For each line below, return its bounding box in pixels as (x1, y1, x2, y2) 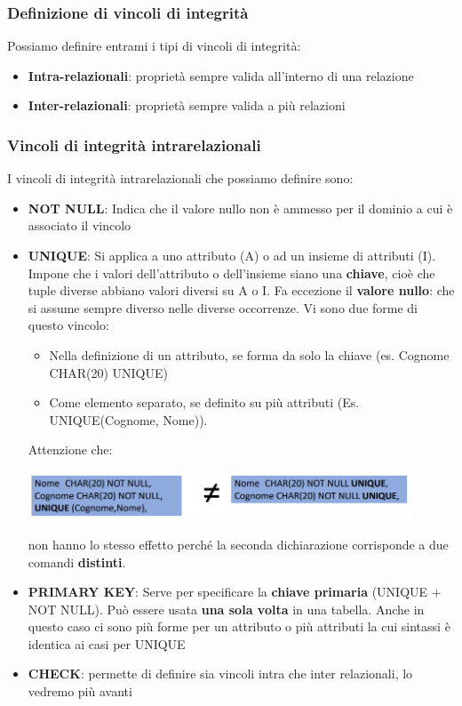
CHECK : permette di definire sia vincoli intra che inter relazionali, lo (28, 664, 413, 683)
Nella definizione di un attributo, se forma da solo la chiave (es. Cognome (49, 345, 450, 364)
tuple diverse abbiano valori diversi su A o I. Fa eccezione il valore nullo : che (28, 281, 455, 300)
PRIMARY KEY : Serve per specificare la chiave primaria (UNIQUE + (28, 582, 442, 601)
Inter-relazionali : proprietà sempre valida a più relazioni (28, 96, 346, 115)
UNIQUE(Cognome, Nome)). (49, 410, 208, 429)
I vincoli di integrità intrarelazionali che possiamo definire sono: (7, 169, 354, 188)
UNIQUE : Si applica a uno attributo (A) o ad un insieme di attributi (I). (28, 246, 436, 264)
